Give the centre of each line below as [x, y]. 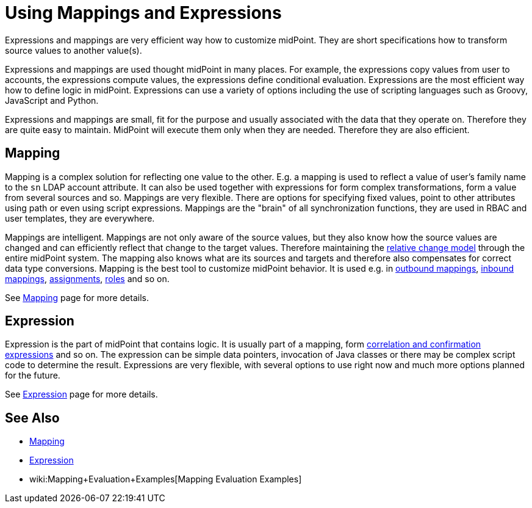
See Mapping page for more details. [77, 297]
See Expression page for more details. [81, 394]
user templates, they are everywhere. [80, 218]
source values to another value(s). [74, 50]
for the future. [33, 376]
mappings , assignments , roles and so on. [87, 278]
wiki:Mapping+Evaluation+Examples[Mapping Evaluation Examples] [166, 479]
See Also [32, 418]
